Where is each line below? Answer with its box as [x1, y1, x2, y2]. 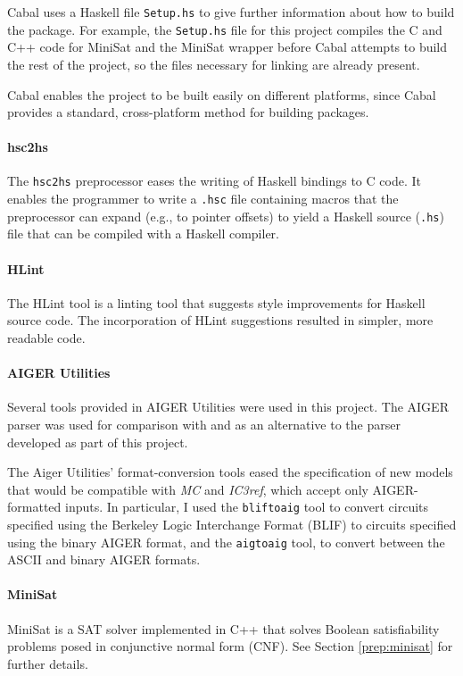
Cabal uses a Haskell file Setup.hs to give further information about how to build [7, 3, 455, 21]
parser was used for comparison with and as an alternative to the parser [7, 415, 401, 434]
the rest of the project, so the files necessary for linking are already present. [7, 54, 420, 73]
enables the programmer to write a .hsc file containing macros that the [7, 189, 399, 208]
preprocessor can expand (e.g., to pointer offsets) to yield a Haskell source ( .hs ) [7, 206, 444, 225]
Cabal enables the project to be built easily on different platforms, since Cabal [7, 85, 436, 104]
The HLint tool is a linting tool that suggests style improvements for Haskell [7, 293, 426, 312]
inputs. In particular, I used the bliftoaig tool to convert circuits [64, 497, 429, 516]
